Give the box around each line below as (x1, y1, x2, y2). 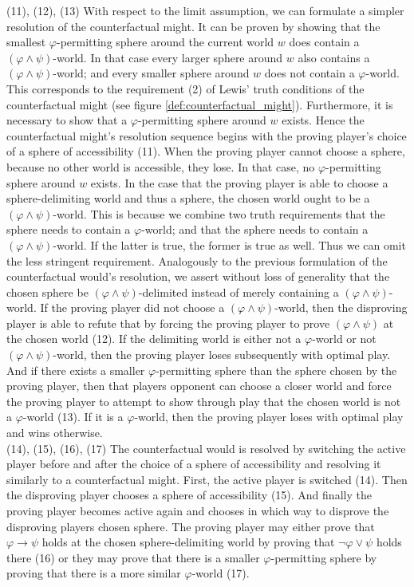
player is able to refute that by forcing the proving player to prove (6, 314, 330, 331)
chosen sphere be (6, 283, 89, 300)
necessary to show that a (6, 112, 128, 128)
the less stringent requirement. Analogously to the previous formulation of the (6, 252, 388, 269)
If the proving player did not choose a (40, 299, 225, 316)
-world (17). (191, 565, 250, 581)
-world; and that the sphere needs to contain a (141, 221, 369, 238)
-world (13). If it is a (22, 408, 124, 425)
